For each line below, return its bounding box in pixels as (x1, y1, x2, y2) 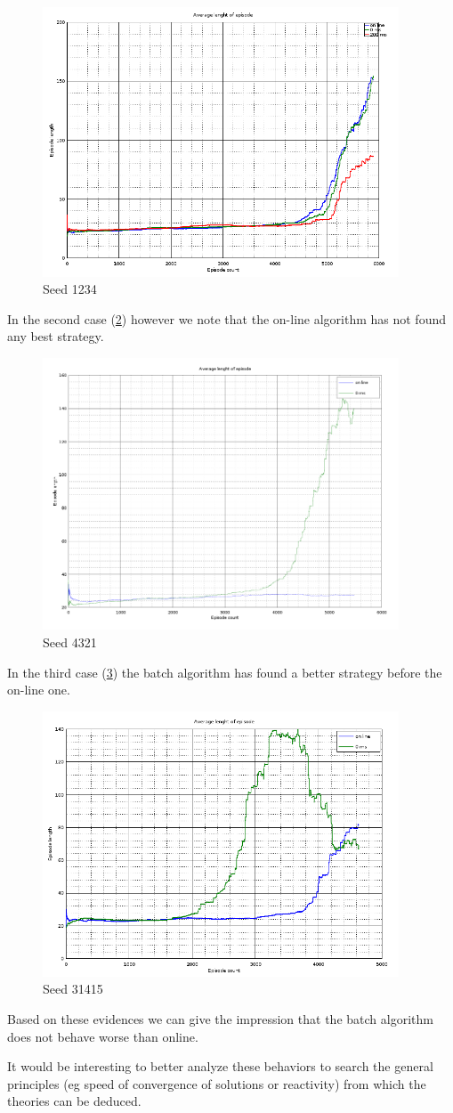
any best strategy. (7, 327, 104, 345)
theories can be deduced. (7, 1092, 142, 1110)
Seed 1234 (43, 280, 97, 298)
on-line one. (7, 680, 70, 699)
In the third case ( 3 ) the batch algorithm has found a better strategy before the (7, 662, 442, 681)
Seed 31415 (43, 979, 103, 998)
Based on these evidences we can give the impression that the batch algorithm (7, 1010, 433, 1028)
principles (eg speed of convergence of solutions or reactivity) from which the (7, 1074, 426, 1093)
